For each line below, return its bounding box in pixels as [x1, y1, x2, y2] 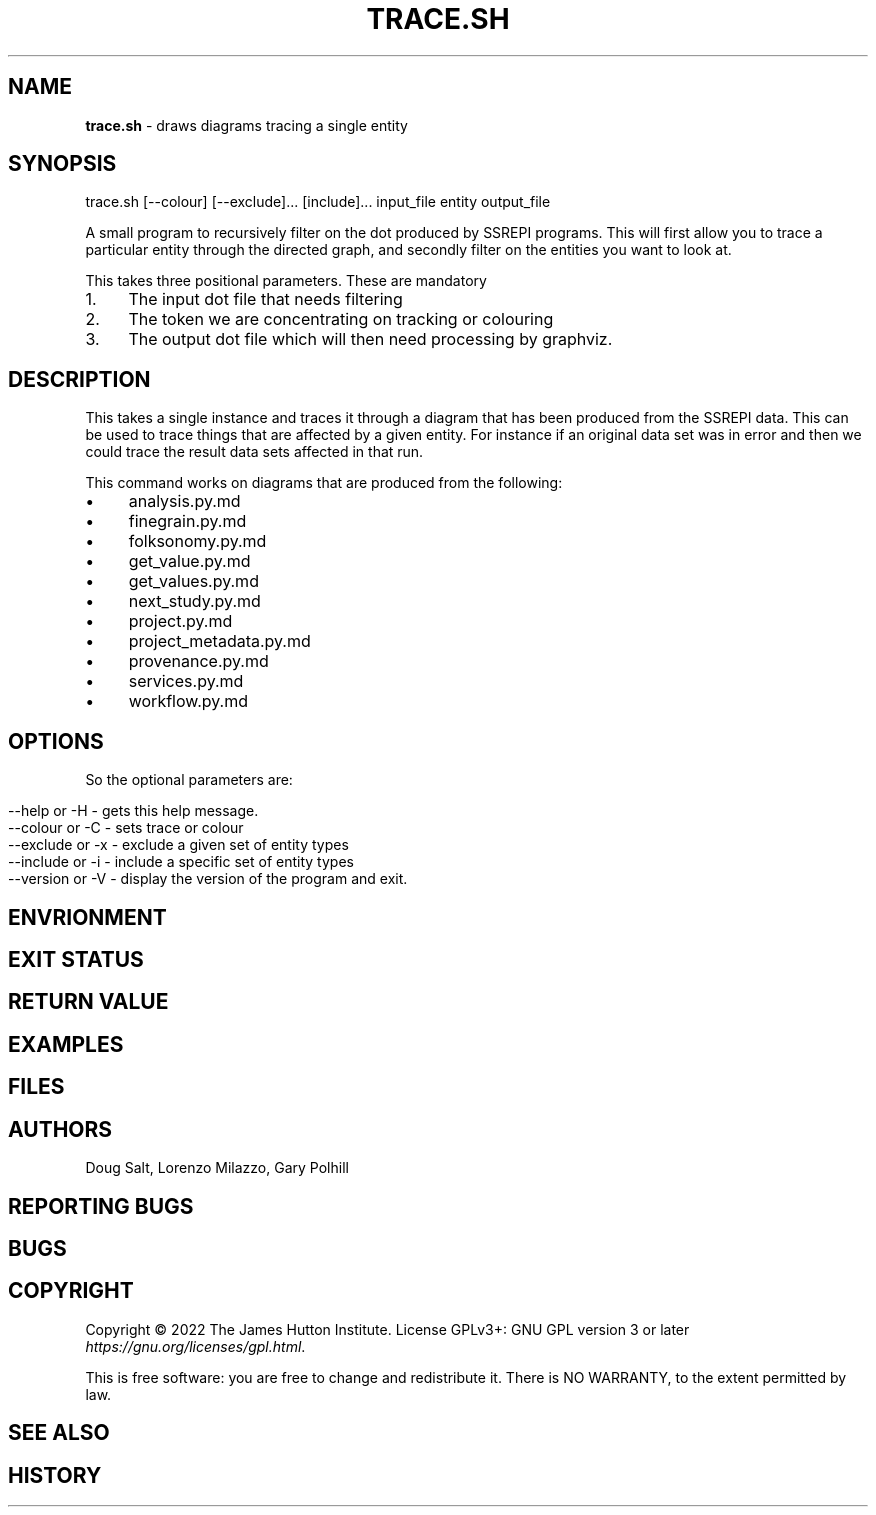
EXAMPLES [8, 1031, 124, 1057]
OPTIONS [8, 728, 104, 754]
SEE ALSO [8, 1420, 110, 1446]
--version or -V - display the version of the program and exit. [8, 870, 408, 888]
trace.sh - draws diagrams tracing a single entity [85, 116, 408, 134]
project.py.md [128, 611, 233, 632]
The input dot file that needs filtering [128, 289, 403, 310]
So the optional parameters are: [85, 771, 293, 789]
